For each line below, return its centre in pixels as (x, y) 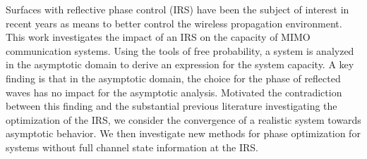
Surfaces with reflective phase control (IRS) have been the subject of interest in (178, 9)
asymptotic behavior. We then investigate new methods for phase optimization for (183, 133)
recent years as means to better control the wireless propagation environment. (174, 23)
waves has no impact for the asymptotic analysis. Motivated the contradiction (174, 92)
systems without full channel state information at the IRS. (132, 147)
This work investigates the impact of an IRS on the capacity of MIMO (158, 37)
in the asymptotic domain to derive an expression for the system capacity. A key (180, 64)
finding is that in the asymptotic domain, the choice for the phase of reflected (173, 78)
